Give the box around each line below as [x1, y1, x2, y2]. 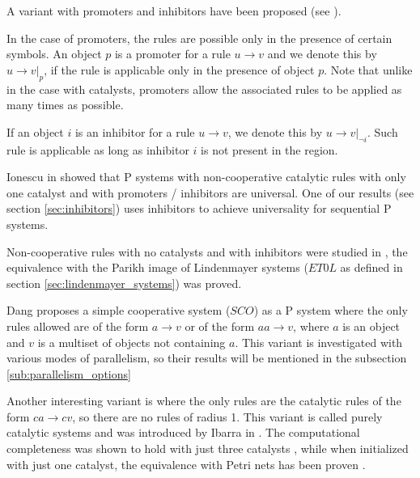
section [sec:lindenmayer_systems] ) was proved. [6, 274, 242, 291]
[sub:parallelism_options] [6, 365, 131, 382]
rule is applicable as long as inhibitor [6, 141, 189, 158]
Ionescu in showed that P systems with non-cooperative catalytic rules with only [6, 168, 406, 185]
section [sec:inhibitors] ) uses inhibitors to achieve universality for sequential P [6, 200, 392, 217]
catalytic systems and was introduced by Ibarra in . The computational [6, 424, 360, 441]
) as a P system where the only [253, 302, 408, 319]
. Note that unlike [324, 61, 413, 78]
